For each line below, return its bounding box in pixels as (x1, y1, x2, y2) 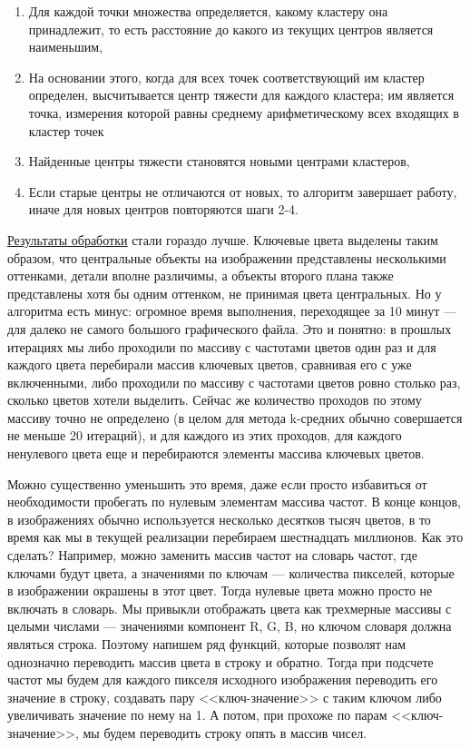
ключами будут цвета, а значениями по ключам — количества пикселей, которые (7, 563, 455, 582)
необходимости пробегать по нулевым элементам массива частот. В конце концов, (7, 492, 462, 511)
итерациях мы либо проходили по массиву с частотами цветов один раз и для (7, 337, 436, 356)
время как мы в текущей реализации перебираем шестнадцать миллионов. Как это (7, 527, 464, 546)
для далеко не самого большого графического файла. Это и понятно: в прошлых (7, 319, 452, 338)
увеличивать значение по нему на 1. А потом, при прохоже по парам (7, 705, 387, 724)
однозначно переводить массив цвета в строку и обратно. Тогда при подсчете (7, 652, 434, 671)
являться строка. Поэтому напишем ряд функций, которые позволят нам (7, 635, 406, 653)
